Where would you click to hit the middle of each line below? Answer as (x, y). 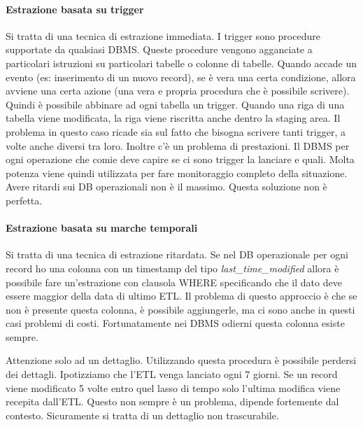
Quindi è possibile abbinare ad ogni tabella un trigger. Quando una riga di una (175, 104)
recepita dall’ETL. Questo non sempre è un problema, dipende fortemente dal (172, 401)
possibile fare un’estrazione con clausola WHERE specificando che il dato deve (174, 282)
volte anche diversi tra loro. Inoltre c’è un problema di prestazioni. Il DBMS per (178, 145)
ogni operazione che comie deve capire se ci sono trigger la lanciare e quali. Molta (180, 159)
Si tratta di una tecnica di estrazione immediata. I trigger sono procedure (163, 35)
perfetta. (24, 200)
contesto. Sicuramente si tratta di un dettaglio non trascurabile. (142, 415)
